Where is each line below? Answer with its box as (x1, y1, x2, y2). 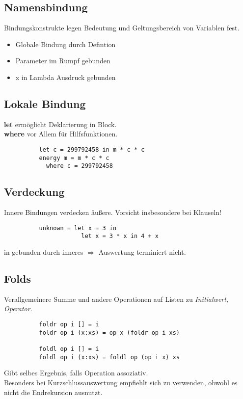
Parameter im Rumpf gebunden (15, 55, 110, 66)
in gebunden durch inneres (4, 247, 83, 257)
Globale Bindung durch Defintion (15, 39, 116, 49)
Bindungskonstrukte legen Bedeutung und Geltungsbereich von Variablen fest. (4, 23, 240, 33)
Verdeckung (4, 184, 65, 199)
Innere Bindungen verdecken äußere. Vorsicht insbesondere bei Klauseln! (4, 207, 221, 217)
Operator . (4, 303, 32, 314)
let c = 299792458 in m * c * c (39, 146, 145, 153)
